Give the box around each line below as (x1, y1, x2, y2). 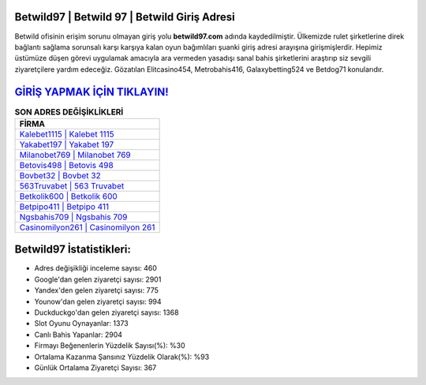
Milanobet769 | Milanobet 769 (19, 149, 132, 160)
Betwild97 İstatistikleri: (14, 243, 132, 256)
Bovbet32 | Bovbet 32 (19, 170, 102, 181)
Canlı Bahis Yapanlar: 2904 (34, 330, 122, 339)
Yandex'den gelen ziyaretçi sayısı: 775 (34, 286, 159, 295)
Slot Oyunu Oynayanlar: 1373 (34, 319, 129, 328)
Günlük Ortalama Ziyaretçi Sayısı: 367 (34, 363, 157, 372)
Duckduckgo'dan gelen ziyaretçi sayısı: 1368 (34, 308, 179, 317)
